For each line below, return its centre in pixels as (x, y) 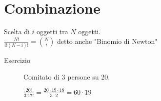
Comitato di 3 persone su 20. (67, 76)
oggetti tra (52, 31)
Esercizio (17, 60)
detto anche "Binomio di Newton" (107, 41)
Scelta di (17, 31)
